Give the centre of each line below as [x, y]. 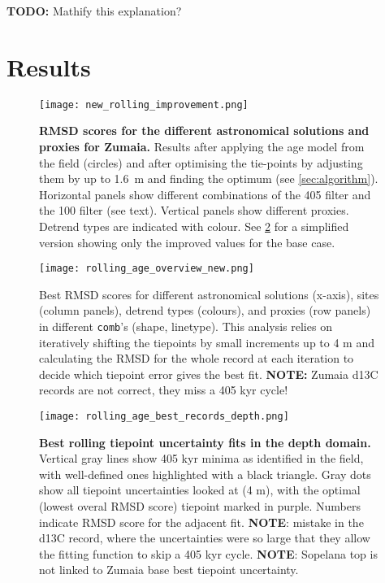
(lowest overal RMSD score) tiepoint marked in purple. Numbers [200, 506]
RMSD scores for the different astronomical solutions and [204, 131]
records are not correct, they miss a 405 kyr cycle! [164, 390]
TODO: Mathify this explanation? [94, 11]
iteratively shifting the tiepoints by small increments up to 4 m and [207, 342]
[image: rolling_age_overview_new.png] [147, 269]
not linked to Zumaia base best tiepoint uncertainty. [169, 570]
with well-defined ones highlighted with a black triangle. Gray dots [205, 474]
